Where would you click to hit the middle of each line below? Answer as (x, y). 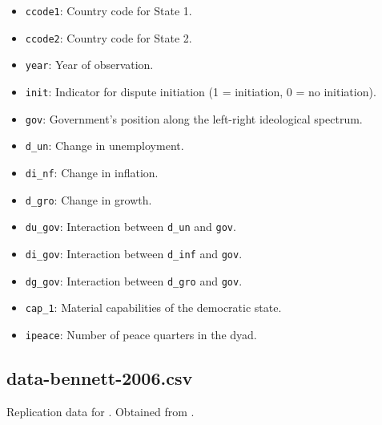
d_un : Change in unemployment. (105, 146)
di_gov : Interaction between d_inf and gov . (134, 253)
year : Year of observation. (89, 65)
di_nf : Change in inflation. (92, 172)
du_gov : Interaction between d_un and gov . (131, 227)
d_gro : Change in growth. (88, 199)
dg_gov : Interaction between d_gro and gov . (134, 280)
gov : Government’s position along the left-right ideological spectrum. (194, 118)
